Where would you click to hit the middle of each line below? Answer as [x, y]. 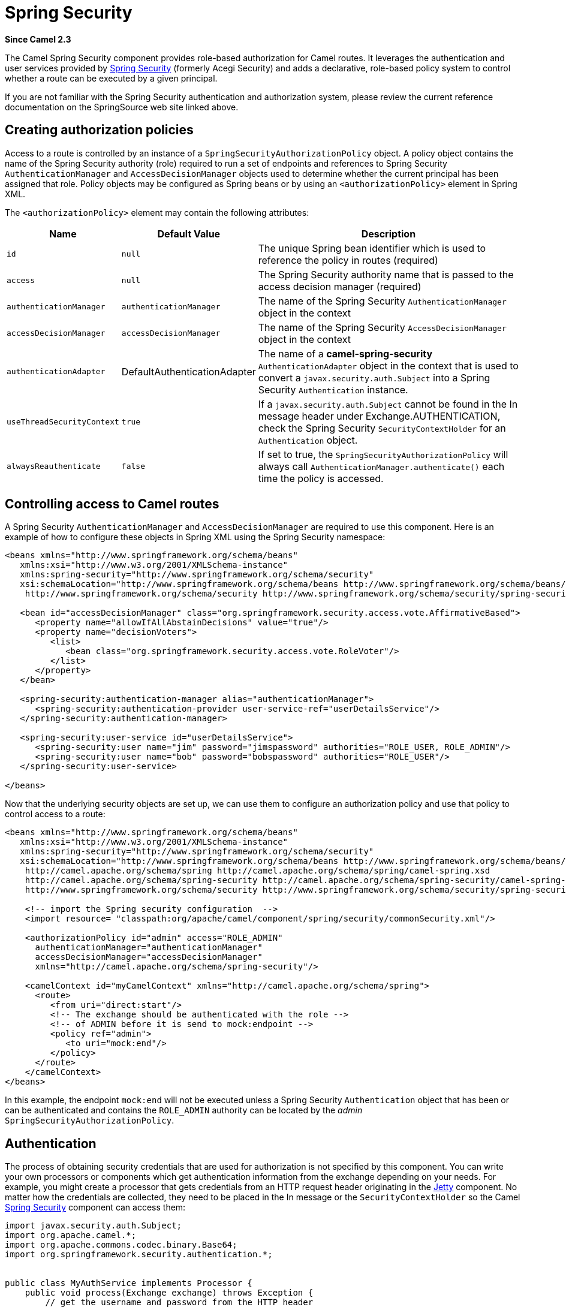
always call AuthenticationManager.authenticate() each [381, 466]
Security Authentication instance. [333, 389]
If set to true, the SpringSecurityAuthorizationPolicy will [383, 454]
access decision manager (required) [340, 286]
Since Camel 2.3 [38, 39]
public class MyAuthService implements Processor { [129, 1283]
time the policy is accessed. [321, 478]
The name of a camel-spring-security [345, 353]
